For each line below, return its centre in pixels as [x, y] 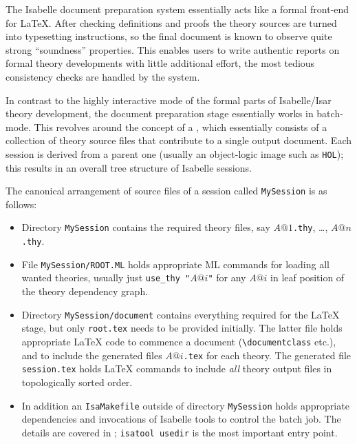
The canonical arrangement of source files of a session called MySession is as [166, 191]
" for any [227, 277]
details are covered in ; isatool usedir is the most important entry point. [180, 432]
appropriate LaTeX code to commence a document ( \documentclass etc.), [179, 341]
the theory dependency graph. [85, 291]
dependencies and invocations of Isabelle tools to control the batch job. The [181, 419]
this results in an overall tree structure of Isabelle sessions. [129, 167]
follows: [21, 204]
